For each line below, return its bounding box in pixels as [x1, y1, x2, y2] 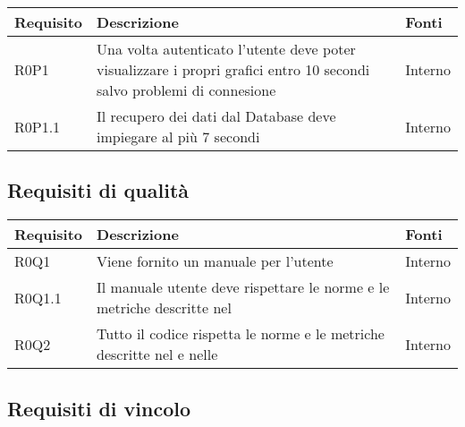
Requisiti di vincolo [7, 394, 191, 422]
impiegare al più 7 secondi [97, 126, 260, 147]
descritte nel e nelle [97, 344, 218, 365]
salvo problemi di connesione [97, 80, 276, 100]
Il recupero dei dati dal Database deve [97, 106, 336, 126]
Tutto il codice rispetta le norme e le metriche [97, 323, 385, 345]
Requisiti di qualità [7, 176, 190, 204]
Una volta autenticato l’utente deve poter [97, 38, 356, 59]
